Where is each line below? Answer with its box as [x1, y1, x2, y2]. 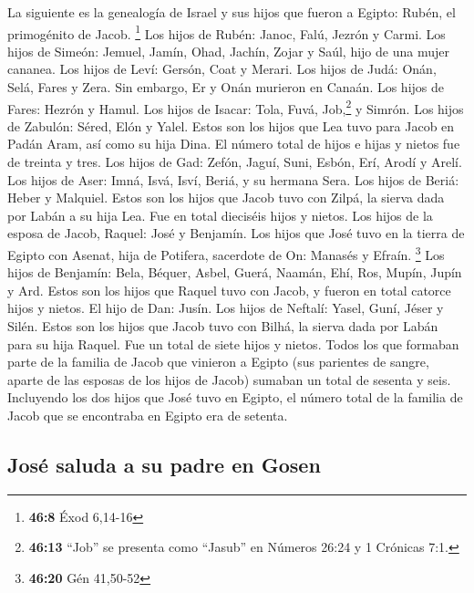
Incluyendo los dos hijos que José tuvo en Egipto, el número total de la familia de [7, 388, 463, 407]
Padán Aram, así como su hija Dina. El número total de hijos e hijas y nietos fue [7, 134, 460, 153]
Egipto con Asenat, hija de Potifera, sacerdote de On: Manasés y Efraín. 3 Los [7, 243, 445, 264]
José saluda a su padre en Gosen [7, 451, 321, 479]
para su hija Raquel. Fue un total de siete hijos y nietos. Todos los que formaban [7, 334, 459, 353]
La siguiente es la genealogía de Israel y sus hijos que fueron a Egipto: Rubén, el [7, 3, 456, 21]
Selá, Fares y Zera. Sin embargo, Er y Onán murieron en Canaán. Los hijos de [7, 78, 445, 97]
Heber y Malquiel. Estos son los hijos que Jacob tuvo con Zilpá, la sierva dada [7, 188, 445, 207]
